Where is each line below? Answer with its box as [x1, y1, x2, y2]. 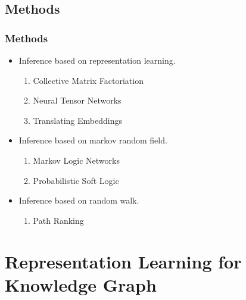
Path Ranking [33, 214, 84, 226]
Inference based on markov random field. [18, 134, 167, 146]
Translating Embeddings [33, 114, 122, 126]
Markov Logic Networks [33, 154, 120, 166]
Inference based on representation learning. [18, 54, 176, 66]
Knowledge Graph [5, 272, 157, 296]
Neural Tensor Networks [33, 94, 122, 107]
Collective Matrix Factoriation [33, 74, 144, 86]
